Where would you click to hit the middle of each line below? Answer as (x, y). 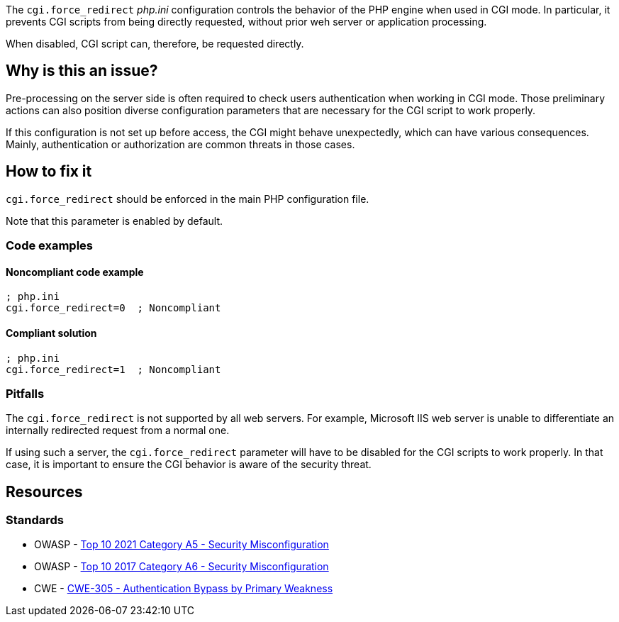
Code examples (50, 246)
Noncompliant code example (75, 272)
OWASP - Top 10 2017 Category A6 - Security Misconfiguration (182, 567)
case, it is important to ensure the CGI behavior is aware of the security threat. (189, 465)
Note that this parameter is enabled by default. (115, 221)
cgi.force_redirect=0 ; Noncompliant (113, 308)
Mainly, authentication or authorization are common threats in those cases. (180, 144)
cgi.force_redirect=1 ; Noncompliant (113, 369)
